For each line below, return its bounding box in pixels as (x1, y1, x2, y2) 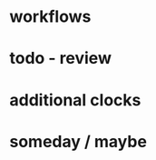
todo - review (9, 48, 112, 69)
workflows (9, 6, 92, 27)
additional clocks (9, 89, 141, 110)
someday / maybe (9, 131, 148, 152)
